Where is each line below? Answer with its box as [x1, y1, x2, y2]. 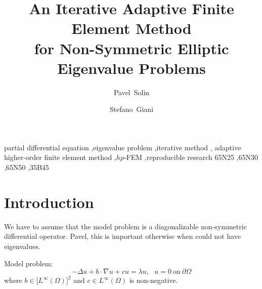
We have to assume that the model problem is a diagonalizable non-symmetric [4, 221, 247, 231]
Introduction [4, 191, 94, 212]
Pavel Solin [113, 87, 150, 97]
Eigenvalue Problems [57, 57, 206, 78]
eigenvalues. [4, 240, 40, 251]
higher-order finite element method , [4, 152, 116, 162]
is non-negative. [129, 275, 178, 285]
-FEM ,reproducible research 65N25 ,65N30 [123, 152, 258, 162]
